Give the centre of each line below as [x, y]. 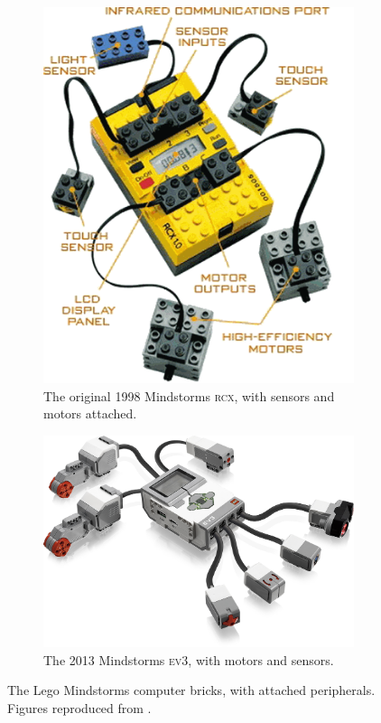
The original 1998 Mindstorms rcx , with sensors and [189, 395]
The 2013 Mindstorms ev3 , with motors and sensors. [189, 659]
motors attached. [90, 413]
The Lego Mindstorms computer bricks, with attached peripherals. [191, 690]
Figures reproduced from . [79, 707]
